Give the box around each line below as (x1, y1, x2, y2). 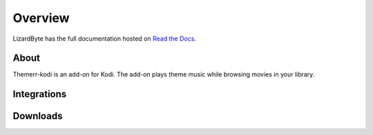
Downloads (12, 110, 63, 122)
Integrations (12, 88, 67, 100)
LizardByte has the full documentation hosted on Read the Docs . (12, 34, 197, 43)
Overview (12, 10, 70, 25)
